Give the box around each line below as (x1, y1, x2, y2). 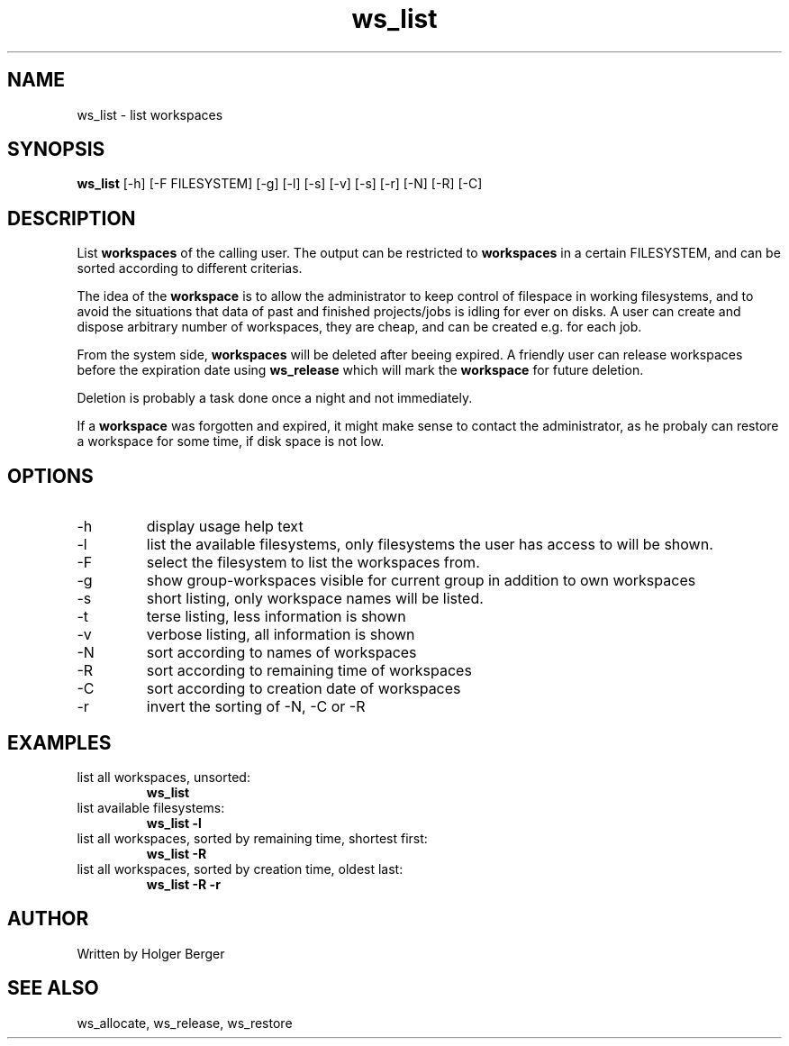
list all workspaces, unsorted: (77, 769, 250, 785)
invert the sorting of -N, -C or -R (146, 697, 366, 716)
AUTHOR (7, 907, 89, 931)
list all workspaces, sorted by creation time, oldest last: (77, 860, 404, 877)
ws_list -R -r (146, 876, 221, 892)
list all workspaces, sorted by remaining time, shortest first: (77, 830, 428, 846)
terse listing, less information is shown (146, 607, 406, 626)
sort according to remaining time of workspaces (146, 661, 472, 680)
